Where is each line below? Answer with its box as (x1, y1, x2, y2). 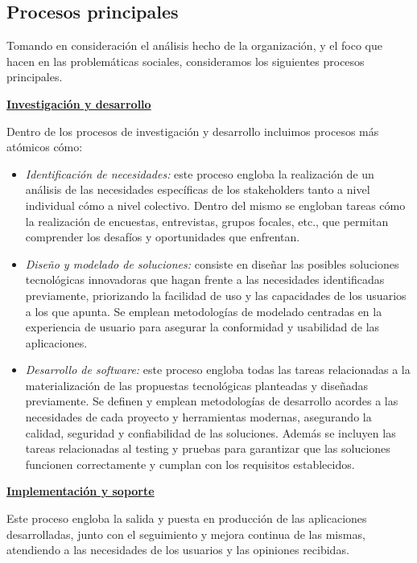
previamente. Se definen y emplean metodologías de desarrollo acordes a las (25, 392, 398, 409)
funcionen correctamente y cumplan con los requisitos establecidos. (25, 455, 355, 472)
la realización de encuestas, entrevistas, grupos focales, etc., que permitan (25, 212, 389, 229)
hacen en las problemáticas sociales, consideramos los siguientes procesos (6, 52, 365, 69)
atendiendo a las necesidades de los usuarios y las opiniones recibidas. (6, 541, 349, 558)
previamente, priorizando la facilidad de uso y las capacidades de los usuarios (25, 286, 407, 303)
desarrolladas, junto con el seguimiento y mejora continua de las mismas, (6, 525, 365, 542)
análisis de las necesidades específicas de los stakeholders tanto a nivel (25, 181, 370, 198)
